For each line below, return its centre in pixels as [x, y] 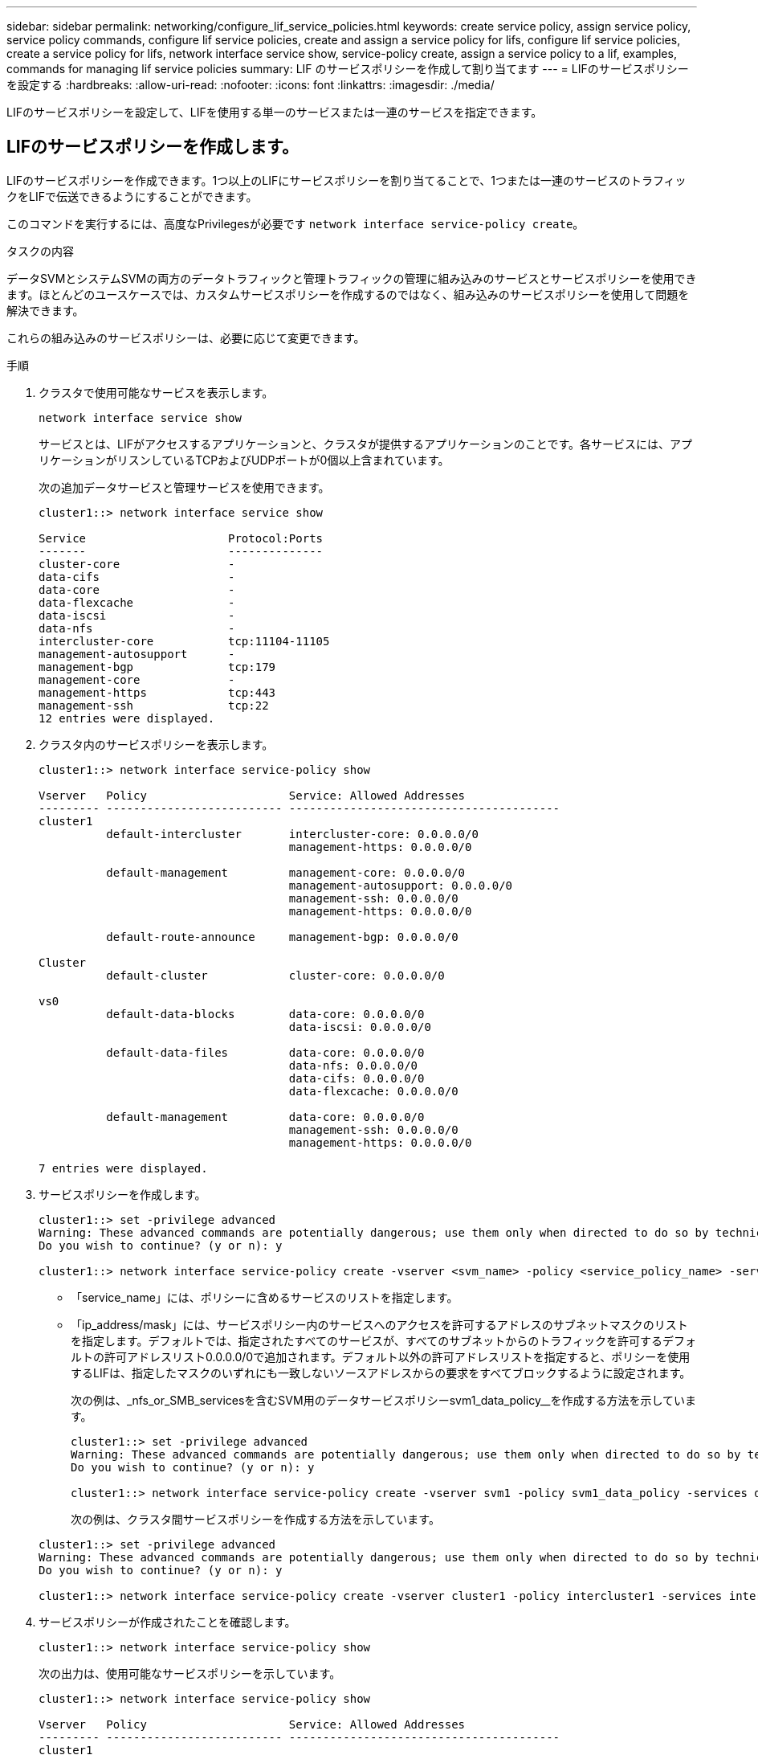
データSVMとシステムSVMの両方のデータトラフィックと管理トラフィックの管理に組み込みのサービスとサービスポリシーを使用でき [352, 278]
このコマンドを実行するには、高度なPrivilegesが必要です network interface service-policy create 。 [295, 223]
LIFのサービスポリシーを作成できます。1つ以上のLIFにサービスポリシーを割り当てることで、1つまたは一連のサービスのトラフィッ [346, 180]
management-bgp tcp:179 [157, 667]
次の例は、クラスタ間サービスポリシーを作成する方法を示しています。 [255, 1519]
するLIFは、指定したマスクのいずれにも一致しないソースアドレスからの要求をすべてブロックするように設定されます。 [381, 1372]
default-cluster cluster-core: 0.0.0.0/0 [275, 975]
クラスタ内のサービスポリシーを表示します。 [156, 744]
